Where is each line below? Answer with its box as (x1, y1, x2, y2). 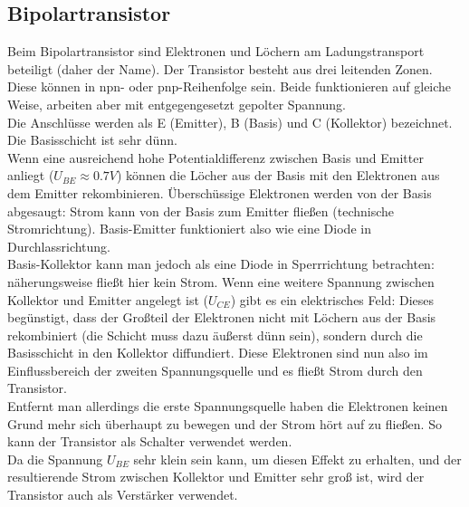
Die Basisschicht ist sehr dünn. (7, 130, 177, 149)
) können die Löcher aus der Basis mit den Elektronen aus (117, 166, 440, 185)
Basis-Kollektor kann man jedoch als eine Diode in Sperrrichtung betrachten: (7, 254, 435, 273)
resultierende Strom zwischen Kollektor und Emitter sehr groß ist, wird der (7, 467, 425, 486)
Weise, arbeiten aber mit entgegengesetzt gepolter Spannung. (7, 94, 346, 113)
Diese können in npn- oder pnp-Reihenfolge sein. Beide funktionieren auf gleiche (7, 77, 452, 96)
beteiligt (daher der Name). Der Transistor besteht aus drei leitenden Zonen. (7, 59, 433, 78)
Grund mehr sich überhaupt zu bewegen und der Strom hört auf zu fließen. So (7, 414, 442, 433)
